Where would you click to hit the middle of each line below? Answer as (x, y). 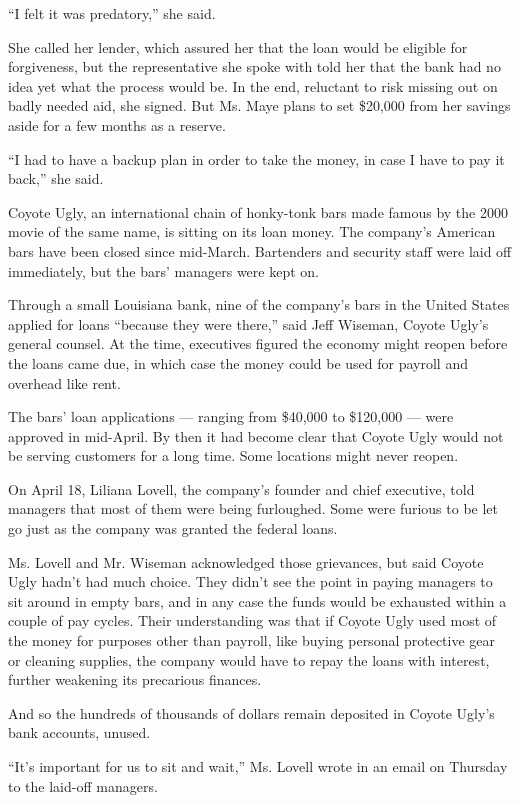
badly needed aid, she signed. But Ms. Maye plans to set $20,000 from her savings (259, 105)
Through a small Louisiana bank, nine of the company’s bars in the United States (259, 304)
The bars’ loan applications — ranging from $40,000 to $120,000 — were (231, 416)
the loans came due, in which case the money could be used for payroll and (238, 362)
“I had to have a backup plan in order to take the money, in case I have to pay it (256, 158)
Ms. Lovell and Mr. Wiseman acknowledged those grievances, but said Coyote (246, 561)
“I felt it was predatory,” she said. (112, 13)
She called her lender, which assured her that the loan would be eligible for (238, 46)
